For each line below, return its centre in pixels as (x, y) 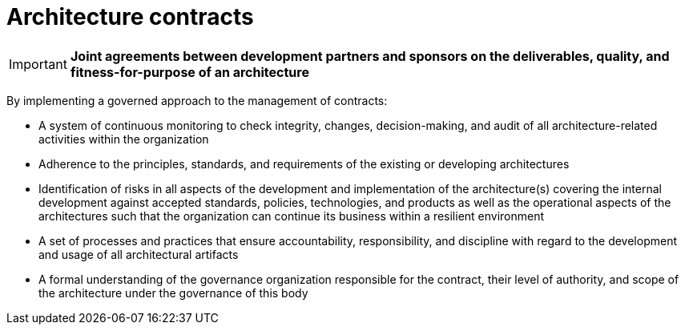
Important (38, 64)
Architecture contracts (130, 17)
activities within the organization (124, 139)
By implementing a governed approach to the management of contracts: (197, 100)
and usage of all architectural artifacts (139, 254)
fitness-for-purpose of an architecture (189, 72)
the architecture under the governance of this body (173, 293)
